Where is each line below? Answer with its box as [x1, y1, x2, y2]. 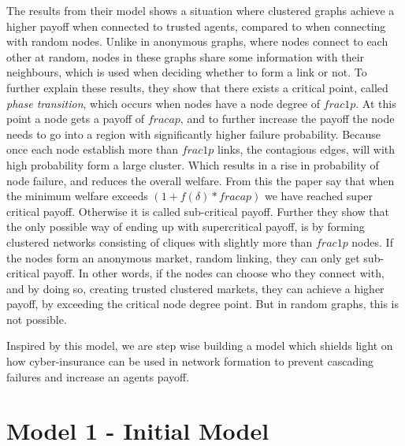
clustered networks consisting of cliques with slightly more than [6, 233, 313, 250]
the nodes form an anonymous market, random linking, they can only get [6, 249, 360, 266]
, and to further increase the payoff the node [180, 110, 395, 127]
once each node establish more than [6, 141, 178, 158]
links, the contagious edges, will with [217, 141, 396, 158]
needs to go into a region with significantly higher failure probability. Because [6, 125, 381, 142]
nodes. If [351, 233, 393, 250]
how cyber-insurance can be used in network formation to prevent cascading [6, 353, 373, 370]
